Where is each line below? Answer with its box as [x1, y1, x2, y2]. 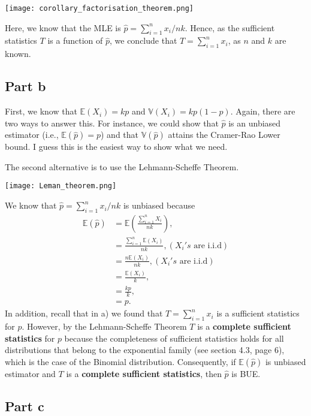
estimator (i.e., [5, 128, 59, 141]
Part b [5, 77, 46, 95]
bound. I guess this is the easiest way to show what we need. [5, 140, 228, 153]
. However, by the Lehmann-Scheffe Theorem [22, 319, 187, 332]
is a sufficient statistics [216, 307, 300, 319]
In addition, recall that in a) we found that [5, 307, 163, 319]
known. [5, 47, 31, 60]
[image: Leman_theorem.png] [5, 182, 117, 191]
